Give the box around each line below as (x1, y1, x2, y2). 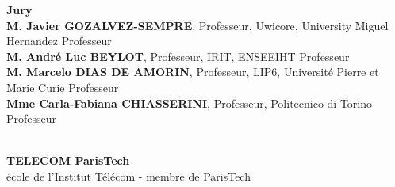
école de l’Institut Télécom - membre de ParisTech (6, 167, 251, 184)
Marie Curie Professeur (6, 78, 119, 95)
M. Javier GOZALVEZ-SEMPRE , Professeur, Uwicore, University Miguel (6, 17, 389, 33)
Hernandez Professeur (6, 32, 112, 49)
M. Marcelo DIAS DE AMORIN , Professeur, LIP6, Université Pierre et (6, 63, 379, 80)
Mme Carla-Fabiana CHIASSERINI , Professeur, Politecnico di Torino (6, 94, 373, 111)
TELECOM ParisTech (6, 152, 130, 169)
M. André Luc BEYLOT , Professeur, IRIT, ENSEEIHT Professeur (6, 48, 350, 64)
